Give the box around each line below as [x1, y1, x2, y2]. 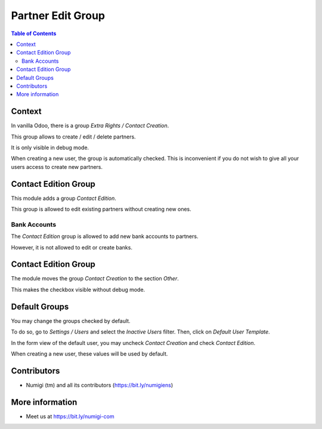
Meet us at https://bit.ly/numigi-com [26, 412, 114, 420]
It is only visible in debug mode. [11, 144, 89, 151]
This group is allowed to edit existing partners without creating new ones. [11, 206, 192, 213]
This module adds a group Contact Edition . [11, 195, 116, 202]
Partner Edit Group [11, 9, 106, 22]
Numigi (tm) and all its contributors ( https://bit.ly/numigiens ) [26, 381, 174, 388]
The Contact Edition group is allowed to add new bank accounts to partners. [11, 233, 199, 240]
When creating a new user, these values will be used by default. [11, 350, 168, 357]
